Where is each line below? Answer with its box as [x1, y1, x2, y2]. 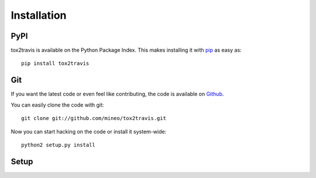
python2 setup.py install [21, 141, 96, 148]
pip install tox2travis [21, 60, 90, 67]
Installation [11, 9, 67, 22]
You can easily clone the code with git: [11, 101, 104, 108]
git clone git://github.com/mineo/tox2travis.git [21, 115, 167, 122]
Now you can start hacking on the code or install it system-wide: [11, 128, 167, 135]
